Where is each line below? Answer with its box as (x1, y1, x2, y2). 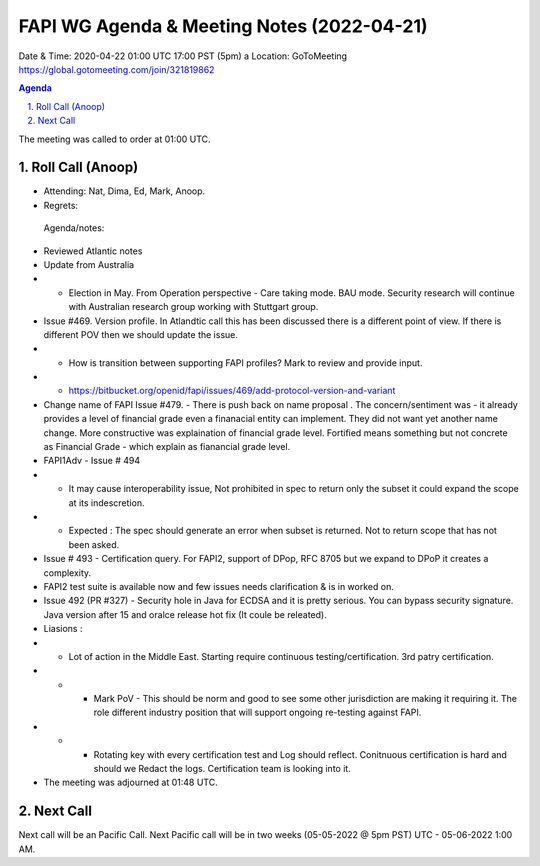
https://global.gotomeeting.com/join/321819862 (18, 63, 215, 75)
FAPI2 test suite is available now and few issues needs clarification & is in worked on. (43, 580, 394, 592)
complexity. (43, 566, 92, 579)
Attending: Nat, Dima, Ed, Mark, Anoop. (43, 185, 206, 197)
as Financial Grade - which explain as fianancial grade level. (43, 441, 291, 453)
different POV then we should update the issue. (43, 328, 239, 340)
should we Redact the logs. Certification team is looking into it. (93, 763, 352, 775)
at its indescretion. (68, 496, 145, 509)
